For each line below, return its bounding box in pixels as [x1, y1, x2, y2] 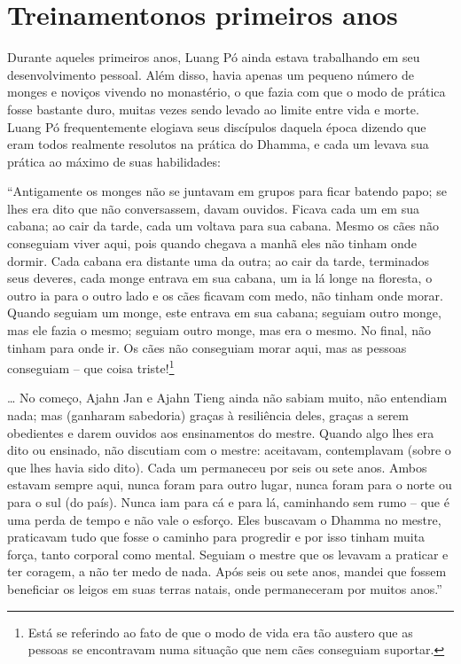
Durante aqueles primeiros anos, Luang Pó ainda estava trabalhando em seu [7, 48, 420, 66]
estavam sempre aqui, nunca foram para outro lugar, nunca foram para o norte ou [7, 475, 452, 494]
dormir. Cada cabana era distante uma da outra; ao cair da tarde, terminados [7, 251, 430, 270]
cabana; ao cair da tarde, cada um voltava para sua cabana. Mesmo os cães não [7, 216, 439, 235]
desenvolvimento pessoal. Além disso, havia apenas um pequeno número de [7, 65, 414, 83]
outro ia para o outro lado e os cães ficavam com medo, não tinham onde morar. [7, 285, 443, 304]
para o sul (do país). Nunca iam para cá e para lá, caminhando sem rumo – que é [7, 493, 449, 512]
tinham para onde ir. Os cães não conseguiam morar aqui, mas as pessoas [7, 338, 407, 356]
